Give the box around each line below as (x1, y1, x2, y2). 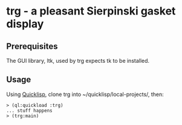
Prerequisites (6, 41, 58, 51)
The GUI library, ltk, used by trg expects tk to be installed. (6, 57, 150, 64)
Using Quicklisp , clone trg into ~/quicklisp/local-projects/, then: (6, 91, 164, 98)
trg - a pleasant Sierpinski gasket (6, 4, 176, 18)
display (6, 17, 44, 31)
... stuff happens (6, 107, 53, 114)
